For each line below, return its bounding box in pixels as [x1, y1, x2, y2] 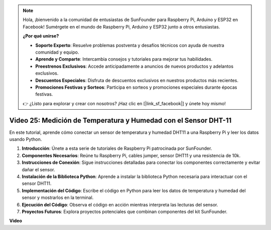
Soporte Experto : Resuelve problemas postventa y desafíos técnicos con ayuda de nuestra [35, 42, 224, 48]
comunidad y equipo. [35, 49, 79, 55]
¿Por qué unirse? [23, 33, 59, 39]
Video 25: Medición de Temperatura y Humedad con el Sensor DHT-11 [9, 116, 232, 125]
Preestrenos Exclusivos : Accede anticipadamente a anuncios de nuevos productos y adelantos [35, 63, 233, 69]
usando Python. [9, 136, 42, 142]
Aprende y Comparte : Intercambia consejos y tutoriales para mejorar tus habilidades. [35, 56, 213, 62]
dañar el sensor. [22, 166, 55, 172]
